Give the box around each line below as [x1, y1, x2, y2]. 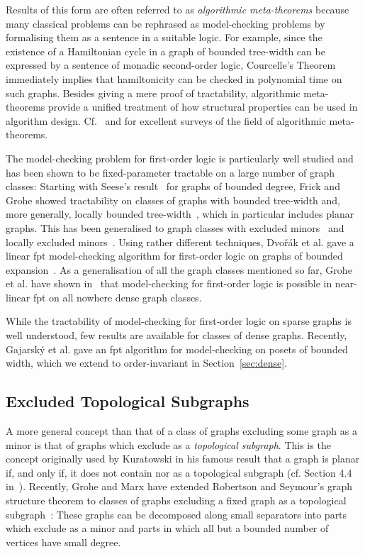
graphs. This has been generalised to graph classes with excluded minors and [6, 220, 344, 235]
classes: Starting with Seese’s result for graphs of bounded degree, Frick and [6, 179, 340, 194]
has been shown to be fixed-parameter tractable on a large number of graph [6, 165, 335, 179]
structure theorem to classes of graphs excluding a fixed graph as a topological [6, 493, 347, 508]
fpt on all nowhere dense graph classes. [33, 289, 202, 304]
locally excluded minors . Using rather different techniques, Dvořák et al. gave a [6, 234, 354, 249]
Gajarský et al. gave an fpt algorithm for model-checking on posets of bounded [6, 341, 348, 356]
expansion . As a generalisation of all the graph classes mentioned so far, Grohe [6, 262, 352, 277]
